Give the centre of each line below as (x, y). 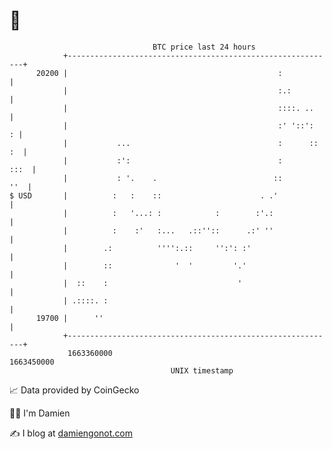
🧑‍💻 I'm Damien (40, 413)
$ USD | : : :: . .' (144, 195)
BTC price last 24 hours (204, 47)
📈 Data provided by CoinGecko (74, 390)
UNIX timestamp (202, 370)
